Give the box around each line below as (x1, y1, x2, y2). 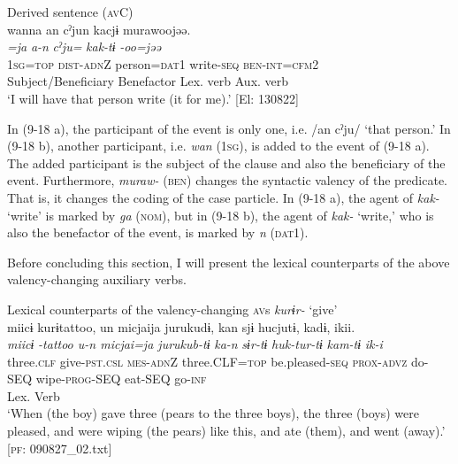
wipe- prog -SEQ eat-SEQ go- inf (35, 369, 207, 388)
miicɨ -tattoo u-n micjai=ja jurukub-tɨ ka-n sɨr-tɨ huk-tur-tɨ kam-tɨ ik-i (7, 335, 383, 353)
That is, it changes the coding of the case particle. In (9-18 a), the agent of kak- (7, 188, 439, 206)
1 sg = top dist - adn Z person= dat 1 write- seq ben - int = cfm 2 (7, 54, 319, 73)
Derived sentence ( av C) (7, 3, 134, 20)
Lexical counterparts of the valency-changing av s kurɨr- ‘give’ (7, 299, 338, 318)
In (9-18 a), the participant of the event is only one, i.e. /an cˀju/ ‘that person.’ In (7, 119, 451, 137)
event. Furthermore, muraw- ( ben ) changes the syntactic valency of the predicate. (7, 171, 448, 189)
